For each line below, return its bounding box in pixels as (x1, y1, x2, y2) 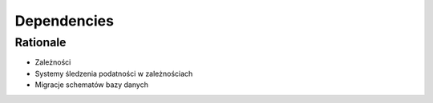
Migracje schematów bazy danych (34, 80, 148, 89)
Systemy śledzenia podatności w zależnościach (34, 69, 193, 78)
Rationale (14, 35, 67, 50)
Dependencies (14, 12, 114, 30)
